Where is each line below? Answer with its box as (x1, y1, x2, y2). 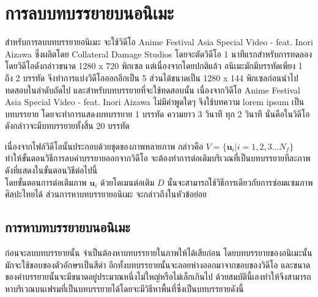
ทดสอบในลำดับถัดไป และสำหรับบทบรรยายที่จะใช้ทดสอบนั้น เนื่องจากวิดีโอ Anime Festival (5, 83, 300, 96)
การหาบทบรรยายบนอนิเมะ (5, 218, 130, 237)
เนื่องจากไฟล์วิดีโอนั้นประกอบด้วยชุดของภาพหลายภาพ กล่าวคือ (5, 139, 204, 152)
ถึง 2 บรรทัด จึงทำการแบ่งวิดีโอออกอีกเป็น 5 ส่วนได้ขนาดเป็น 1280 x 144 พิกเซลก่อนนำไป (5, 71, 298, 84)
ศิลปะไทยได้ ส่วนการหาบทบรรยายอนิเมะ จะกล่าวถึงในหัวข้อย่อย (5, 188, 207, 200)
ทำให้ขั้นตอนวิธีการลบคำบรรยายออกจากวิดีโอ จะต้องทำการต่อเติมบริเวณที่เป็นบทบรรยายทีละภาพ (5, 152, 311, 164)
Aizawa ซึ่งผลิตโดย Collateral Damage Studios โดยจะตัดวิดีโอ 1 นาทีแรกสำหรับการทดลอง (5, 47, 312, 60)
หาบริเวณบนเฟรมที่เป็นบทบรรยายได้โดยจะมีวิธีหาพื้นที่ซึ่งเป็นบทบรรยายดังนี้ (5, 282, 244, 295)
